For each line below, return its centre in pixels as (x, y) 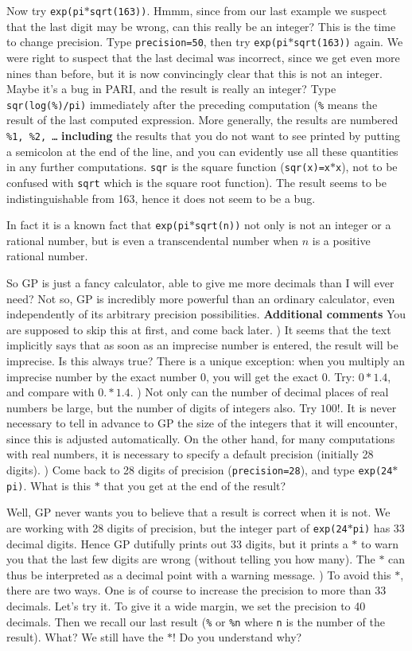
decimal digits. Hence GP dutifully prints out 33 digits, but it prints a (177, 543)
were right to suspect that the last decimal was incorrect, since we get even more (203, 57)
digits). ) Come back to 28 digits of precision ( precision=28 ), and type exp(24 (200, 470)
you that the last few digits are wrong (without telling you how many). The (191, 559)
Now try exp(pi (45, 10)
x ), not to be (367, 167)
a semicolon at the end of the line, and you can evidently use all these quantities (202, 151)
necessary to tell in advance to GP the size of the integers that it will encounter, (202, 423)
